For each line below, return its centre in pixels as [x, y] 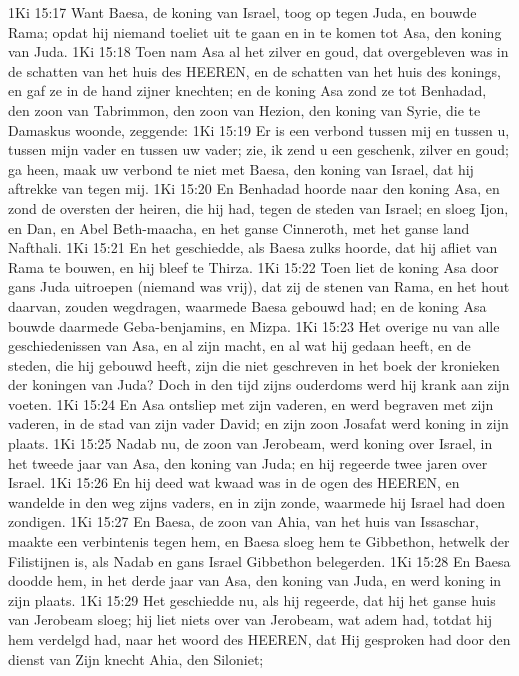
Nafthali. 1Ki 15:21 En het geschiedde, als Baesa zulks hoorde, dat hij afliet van [253, 247]
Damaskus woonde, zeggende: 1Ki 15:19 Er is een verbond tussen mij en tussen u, [259, 129]
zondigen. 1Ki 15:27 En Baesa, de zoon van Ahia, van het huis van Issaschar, [243, 521]
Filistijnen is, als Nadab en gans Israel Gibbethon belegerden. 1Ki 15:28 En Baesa [259, 560]
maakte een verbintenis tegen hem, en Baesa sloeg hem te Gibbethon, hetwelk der [259, 541]
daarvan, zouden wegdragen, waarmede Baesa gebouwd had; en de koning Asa [247, 305]
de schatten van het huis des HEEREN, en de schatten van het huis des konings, [254, 70]
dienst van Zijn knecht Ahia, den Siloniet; [136, 658]
